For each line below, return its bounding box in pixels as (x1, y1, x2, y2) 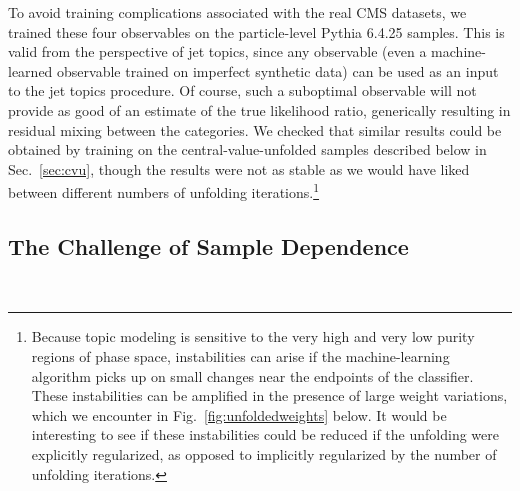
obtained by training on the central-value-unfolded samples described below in (8, 139, 487, 160)
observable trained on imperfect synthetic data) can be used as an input (57, 60, 499, 81)
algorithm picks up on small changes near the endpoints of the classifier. (31, 365, 474, 386)
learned (8, 60, 53, 81)
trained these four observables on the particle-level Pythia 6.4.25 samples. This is (8, 21, 505, 42)
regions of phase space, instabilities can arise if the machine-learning (31, 345, 450, 366)
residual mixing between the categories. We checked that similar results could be (8, 119, 502, 140)
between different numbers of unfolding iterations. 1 (8, 179, 320, 202)
